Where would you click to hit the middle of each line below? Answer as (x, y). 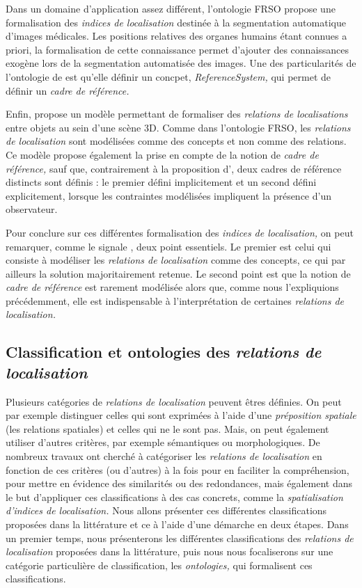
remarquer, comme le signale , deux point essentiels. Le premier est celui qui (168, 246)
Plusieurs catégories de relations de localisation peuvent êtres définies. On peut (174, 401)
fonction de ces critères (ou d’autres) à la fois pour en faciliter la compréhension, (178, 469)
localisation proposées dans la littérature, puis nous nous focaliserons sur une (170, 551)
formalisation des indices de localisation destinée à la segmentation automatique (176, 22)
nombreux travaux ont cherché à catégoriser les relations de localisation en (164, 456)
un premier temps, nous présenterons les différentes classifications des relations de (180, 538)
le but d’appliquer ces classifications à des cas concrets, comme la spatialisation (174, 496)
